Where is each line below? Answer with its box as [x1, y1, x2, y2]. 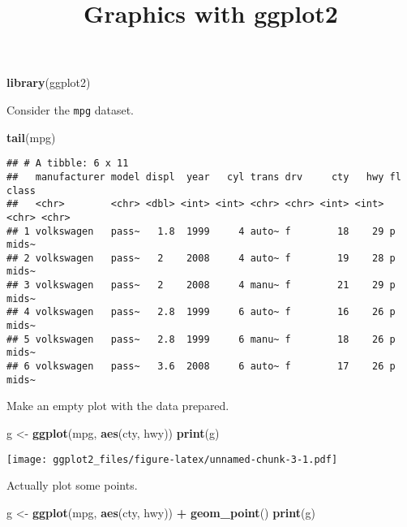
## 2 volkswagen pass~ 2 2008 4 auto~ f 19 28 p [6, 252, 396, 264]
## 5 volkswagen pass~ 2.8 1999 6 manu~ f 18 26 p [6, 333, 396, 345]
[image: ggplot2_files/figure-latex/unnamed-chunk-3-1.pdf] [6, 453, 338, 465]
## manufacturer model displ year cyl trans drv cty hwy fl [6, 171, 401, 183]
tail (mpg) [6, 128, 56, 145]
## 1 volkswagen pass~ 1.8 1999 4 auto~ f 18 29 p [6, 225, 396, 237]
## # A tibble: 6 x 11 [6, 158, 129, 170]
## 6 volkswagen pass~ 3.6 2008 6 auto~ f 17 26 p [6, 361, 396, 373]
